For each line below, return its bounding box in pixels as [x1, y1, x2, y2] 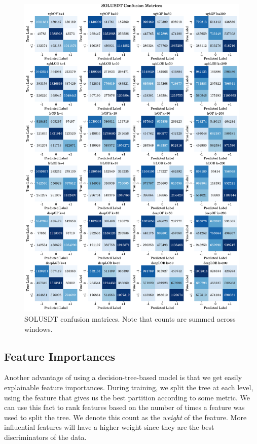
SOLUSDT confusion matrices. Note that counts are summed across [24, 313, 236, 324]
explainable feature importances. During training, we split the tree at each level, [4, 382, 253, 392]
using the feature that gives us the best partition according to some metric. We [4, 392, 250, 402]
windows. [24, 323, 53, 334]
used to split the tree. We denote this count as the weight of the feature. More [4, 412, 247, 422]
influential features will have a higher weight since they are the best [4, 422, 214, 432]
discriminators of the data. [4, 431, 87, 442]
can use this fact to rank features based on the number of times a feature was [4, 402, 245, 413]
